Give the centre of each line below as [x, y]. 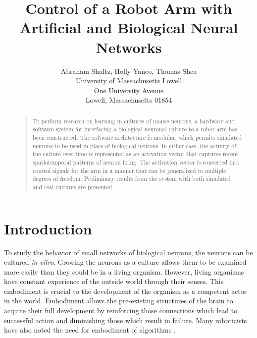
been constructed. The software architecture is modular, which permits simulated [137, 137]
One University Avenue [129, 90]
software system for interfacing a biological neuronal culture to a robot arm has [135, 129]
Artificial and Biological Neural [129, 28]
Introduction [48, 228]
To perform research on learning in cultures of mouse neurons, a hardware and [134, 121]
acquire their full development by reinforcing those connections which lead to [121, 310]
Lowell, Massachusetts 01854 [129, 100]
